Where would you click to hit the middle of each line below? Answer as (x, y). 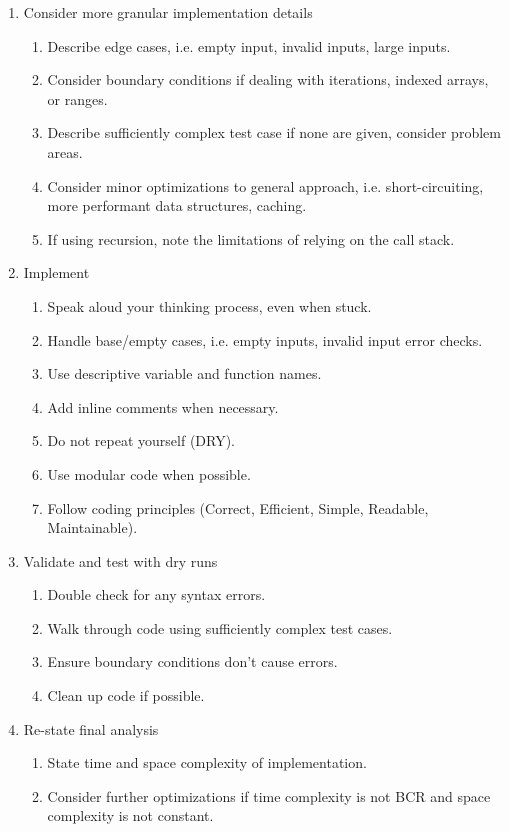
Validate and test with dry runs (120, 560)
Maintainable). (92, 527)
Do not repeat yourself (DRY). (141, 440)
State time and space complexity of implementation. (207, 762)
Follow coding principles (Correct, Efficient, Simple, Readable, (238, 507)
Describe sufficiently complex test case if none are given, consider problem (274, 132)
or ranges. (77, 98)
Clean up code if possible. (126, 695)
